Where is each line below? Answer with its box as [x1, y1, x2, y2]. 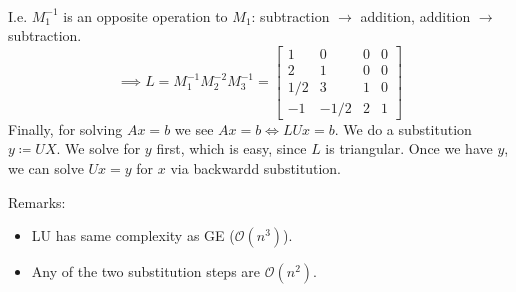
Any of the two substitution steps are [31, 261, 261, 282]
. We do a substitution [334, 118, 472, 139]
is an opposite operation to [63, 5, 228, 26]
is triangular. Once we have [325, 138, 493, 159]
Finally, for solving [8, 118, 123, 139]
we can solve [8, 158, 84, 179]
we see [174, 118, 214, 139]
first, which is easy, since [156, 138, 307, 159]
